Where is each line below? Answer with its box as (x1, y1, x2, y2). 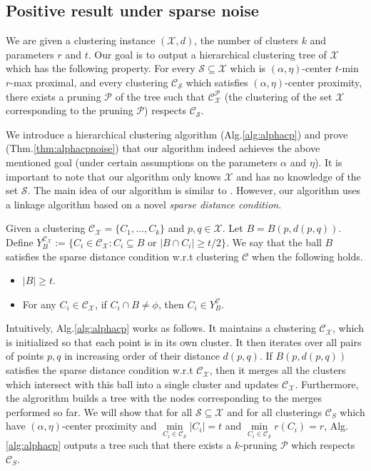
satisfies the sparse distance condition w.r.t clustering (6, 248, 239, 263)
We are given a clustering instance (6, 33, 156, 48)
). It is (314, 154, 342, 169)
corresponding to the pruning (6, 103, 133, 118)
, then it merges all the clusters (209, 363, 346, 378)
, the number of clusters (194, 33, 298, 48)
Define (6, 234, 34, 249)
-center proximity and (61, 418, 157, 433)
